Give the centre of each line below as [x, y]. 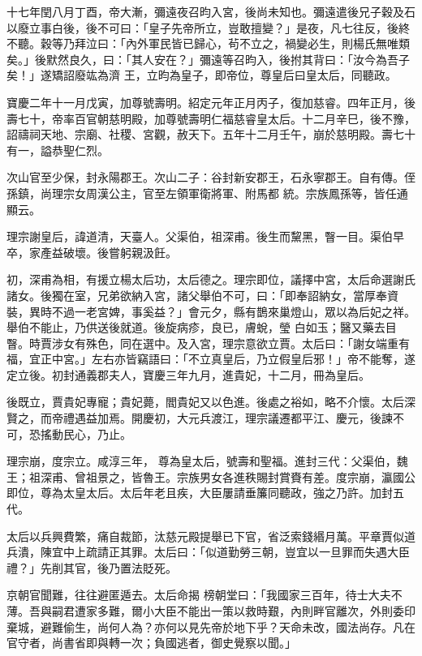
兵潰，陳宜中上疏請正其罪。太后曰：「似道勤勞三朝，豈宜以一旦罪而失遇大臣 [208, 552]
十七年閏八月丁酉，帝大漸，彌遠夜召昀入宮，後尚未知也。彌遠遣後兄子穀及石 [211, 11]
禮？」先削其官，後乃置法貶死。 [92, 567]
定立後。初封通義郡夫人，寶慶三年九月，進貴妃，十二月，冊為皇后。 [188, 374]
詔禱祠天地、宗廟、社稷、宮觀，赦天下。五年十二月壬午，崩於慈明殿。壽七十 [211, 134]
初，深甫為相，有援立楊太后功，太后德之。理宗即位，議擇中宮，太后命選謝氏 [211, 279]
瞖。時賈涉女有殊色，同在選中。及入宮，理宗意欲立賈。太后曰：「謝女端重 [202, 343]
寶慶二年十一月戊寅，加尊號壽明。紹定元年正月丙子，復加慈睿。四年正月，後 [211, 102]
